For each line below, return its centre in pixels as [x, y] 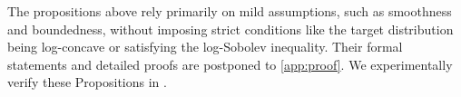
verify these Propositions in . [87, 82]
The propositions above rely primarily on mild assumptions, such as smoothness [230, 11]
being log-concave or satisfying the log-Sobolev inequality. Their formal [205, 47]
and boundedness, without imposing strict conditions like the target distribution [230, 29]
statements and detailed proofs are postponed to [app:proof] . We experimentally [230, 64]
